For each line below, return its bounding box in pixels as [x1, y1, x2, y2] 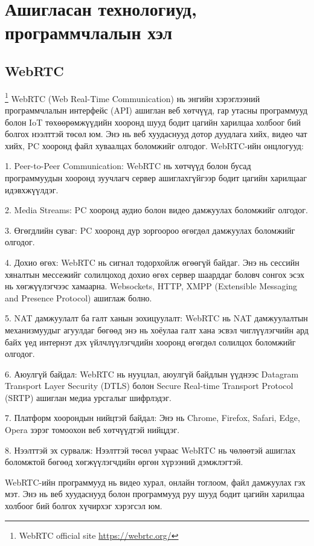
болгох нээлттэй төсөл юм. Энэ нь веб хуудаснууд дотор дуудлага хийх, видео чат [5, 127, 307, 140]
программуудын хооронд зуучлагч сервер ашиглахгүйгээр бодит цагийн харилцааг [5, 171, 307, 184]
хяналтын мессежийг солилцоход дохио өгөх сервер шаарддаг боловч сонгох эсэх [5, 268, 304, 280]
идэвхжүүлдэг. [5, 183, 59, 196]
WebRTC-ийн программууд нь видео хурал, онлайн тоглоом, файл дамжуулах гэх [5, 475, 306, 488]
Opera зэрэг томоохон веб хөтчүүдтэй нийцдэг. [5, 423, 180, 436]
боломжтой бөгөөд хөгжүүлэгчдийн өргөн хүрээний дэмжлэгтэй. [5, 455, 243, 468]
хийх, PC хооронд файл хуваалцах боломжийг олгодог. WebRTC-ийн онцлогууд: [5, 139, 304, 152]
